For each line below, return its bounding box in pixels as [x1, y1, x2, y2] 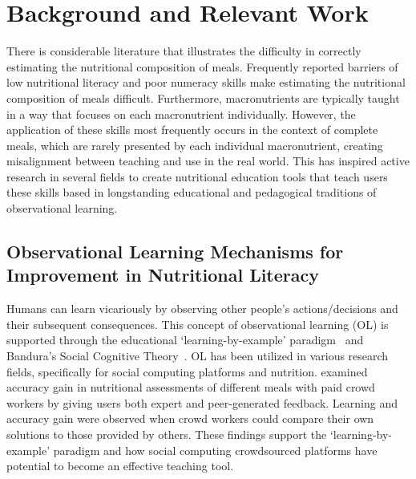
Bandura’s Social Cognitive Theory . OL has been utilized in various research [6, 347, 389, 364]
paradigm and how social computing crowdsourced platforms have [53, 441, 378, 458]
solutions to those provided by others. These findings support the [6, 426, 327, 442]
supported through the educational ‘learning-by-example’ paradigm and [6, 331, 364, 348]
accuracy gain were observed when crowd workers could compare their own [6, 410, 374, 427]
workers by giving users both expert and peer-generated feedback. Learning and [6, 394, 398, 411]
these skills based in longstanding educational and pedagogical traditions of [6, 184, 377, 201]
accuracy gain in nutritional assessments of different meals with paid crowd [6, 379, 375, 396]
